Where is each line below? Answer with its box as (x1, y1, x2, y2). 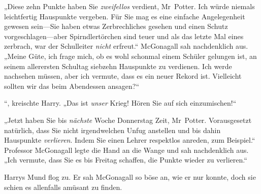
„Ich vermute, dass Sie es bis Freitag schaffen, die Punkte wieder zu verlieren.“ (4, 154, 247, 165)
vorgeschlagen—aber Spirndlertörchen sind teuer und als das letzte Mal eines (4, 30, 244, 41)
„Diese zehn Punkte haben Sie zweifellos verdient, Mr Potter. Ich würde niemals (4, 1, 255, 11)
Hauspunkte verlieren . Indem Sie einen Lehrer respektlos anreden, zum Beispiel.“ (4, 135, 255, 145)
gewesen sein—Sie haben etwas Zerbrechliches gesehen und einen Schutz (4, 21, 228, 31)
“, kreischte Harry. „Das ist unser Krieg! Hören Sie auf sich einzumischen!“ (4, 98, 237, 108)
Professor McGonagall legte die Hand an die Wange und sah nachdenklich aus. (4, 144, 249, 155)
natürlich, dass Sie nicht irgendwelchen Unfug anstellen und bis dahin (4, 124, 221, 135)
